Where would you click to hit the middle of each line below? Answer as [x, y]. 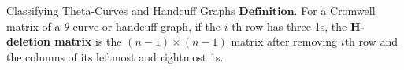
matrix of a [33, 26]
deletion [28, 41]
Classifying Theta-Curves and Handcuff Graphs [121, 10]
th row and [371, 41]
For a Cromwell [338, 10]
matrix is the [88, 41]
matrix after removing [284, 41]
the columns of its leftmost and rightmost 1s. [115, 56]
